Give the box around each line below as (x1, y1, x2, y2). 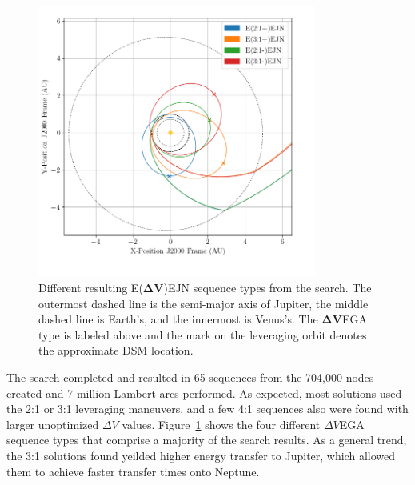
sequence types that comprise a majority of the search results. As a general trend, (6, 431, 407, 448)
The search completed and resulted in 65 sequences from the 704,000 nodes (6, 369, 374, 386)
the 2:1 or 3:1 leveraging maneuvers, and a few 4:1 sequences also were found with (6, 400, 409, 417)
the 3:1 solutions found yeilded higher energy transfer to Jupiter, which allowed (6, 447, 395, 463)
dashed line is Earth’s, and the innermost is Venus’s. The (38, 311, 318, 327)
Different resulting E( (38, 279, 143, 296)
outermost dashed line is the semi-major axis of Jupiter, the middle (38, 295, 369, 311)
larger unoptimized (6, 415, 99, 432)
